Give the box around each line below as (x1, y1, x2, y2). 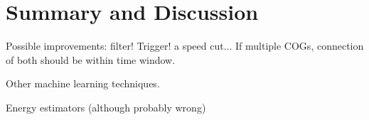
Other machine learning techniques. (6, 76, 160, 91)
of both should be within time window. (6, 52, 176, 67)
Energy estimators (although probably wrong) (6, 99, 206, 114)
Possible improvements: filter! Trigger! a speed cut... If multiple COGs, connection (6, 38, 364, 53)
